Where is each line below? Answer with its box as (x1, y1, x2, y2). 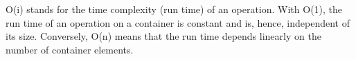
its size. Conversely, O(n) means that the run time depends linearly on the (6, 29, 321, 43)
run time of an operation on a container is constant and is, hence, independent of (6, 15, 350, 29)
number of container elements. (6, 42, 134, 56)
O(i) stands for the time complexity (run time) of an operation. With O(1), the (6, 2, 343, 16)
